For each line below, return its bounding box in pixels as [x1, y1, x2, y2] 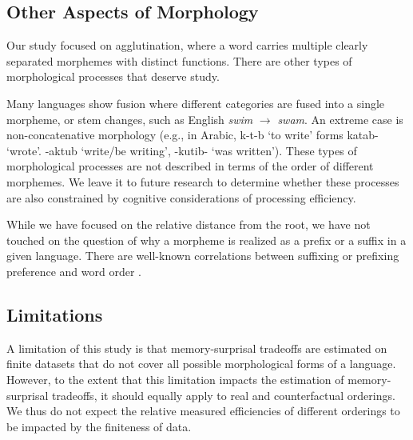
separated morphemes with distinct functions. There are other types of [6, 52, 352, 69]
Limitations [6, 302, 103, 326]
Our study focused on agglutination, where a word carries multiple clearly [6, 37, 368, 54]
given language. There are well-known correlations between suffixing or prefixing [6, 247, 399, 264]
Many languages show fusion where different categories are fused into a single [6, 94, 385, 111]
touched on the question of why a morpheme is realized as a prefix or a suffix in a [6, 231, 407, 248]
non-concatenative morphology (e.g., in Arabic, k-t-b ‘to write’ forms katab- [6, 126, 379, 143]
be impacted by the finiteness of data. [6, 418, 192, 434]
